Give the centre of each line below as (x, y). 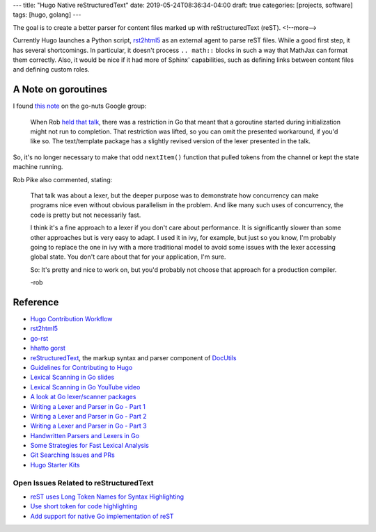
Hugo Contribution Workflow (71, 319)
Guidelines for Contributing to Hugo (81, 367)
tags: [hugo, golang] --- (47, 15)
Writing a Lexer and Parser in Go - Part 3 (88, 426)
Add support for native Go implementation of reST (102, 516)
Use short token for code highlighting (84, 506)
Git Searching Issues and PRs (72, 455)
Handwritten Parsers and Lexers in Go (85, 435)
